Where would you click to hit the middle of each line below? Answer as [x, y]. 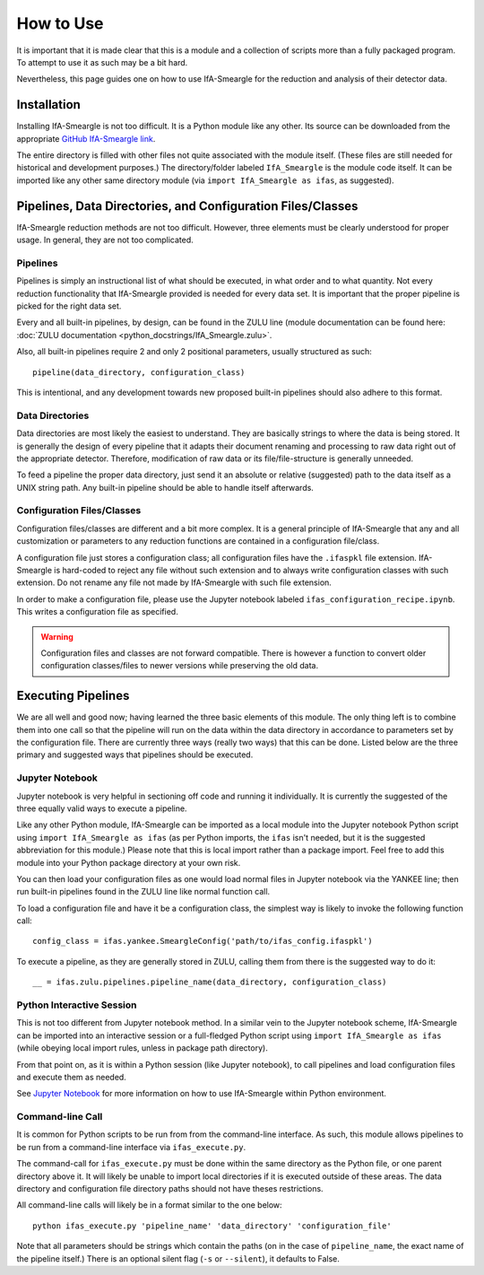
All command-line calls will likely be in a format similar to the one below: [149, 1205]
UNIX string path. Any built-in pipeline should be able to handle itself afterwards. [165, 487]
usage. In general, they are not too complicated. [105, 240]
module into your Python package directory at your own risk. [129, 862]
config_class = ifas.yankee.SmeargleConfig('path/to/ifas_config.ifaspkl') [203, 941]
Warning [57, 636]
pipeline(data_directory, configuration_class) [139, 372]
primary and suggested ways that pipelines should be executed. [135, 755]
